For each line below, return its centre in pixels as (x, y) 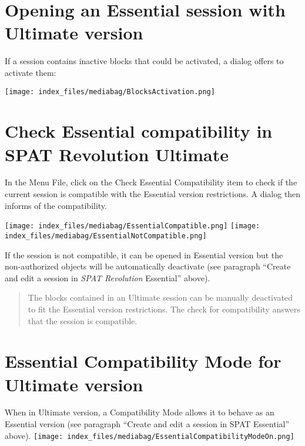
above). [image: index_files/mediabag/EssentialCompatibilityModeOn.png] (150, 435)
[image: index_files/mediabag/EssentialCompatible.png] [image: (133, 226)
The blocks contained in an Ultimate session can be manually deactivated (160, 297)
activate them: (31, 72)
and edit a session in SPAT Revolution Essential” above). (108, 277)
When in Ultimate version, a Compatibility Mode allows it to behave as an (140, 412)
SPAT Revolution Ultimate (117, 154)
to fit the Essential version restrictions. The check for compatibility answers (164, 309)
